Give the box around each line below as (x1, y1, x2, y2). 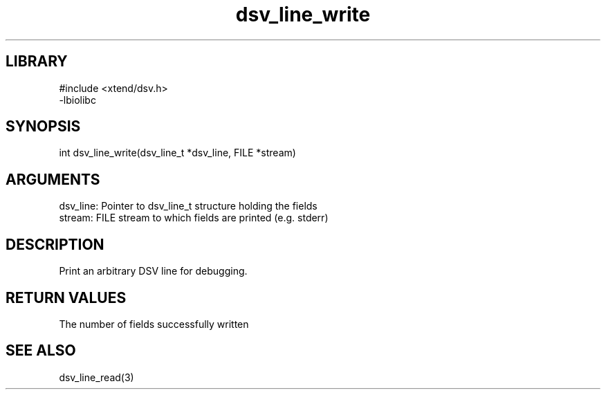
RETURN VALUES (6, 288, 127, 306)
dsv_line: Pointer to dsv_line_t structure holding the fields (59, 200, 318, 212)
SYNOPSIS (6, 118, 81, 136)
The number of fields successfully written (59, 318, 249, 330)
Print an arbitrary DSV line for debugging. (59, 265, 248, 277)
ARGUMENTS (6, 170, 100, 188)
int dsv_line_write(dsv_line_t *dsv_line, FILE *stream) (59, 147, 296, 159)
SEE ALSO (6, 342, 76, 360)
